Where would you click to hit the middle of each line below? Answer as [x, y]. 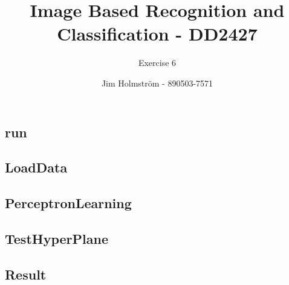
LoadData [36, 167]
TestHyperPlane [57, 238]
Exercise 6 [157, 63]
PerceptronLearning [68, 203]
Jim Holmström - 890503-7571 [157, 83]
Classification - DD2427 [157, 34]
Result [26, 274]
